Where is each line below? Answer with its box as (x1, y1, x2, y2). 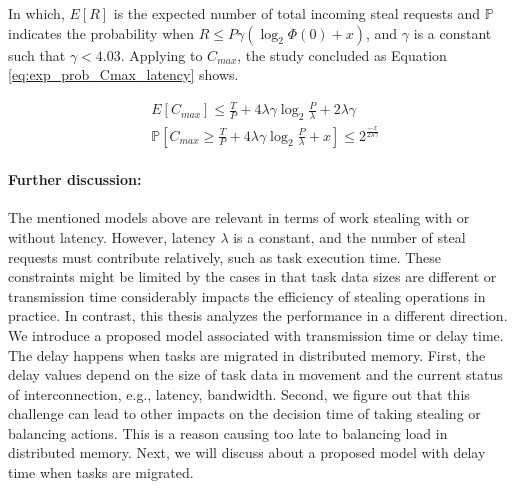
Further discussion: (8, 169, 142, 190)
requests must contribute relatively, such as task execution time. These (8, 246, 442, 267)
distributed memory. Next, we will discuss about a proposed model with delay (8, 442, 486, 463)
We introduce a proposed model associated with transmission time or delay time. (8, 324, 504, 345)
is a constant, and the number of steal (233, 226, 466, 247)
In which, (8, 3, 65, 23)
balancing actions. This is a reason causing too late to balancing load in (8, 422, 448, 443)
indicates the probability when (8, 22, 195, 43)
